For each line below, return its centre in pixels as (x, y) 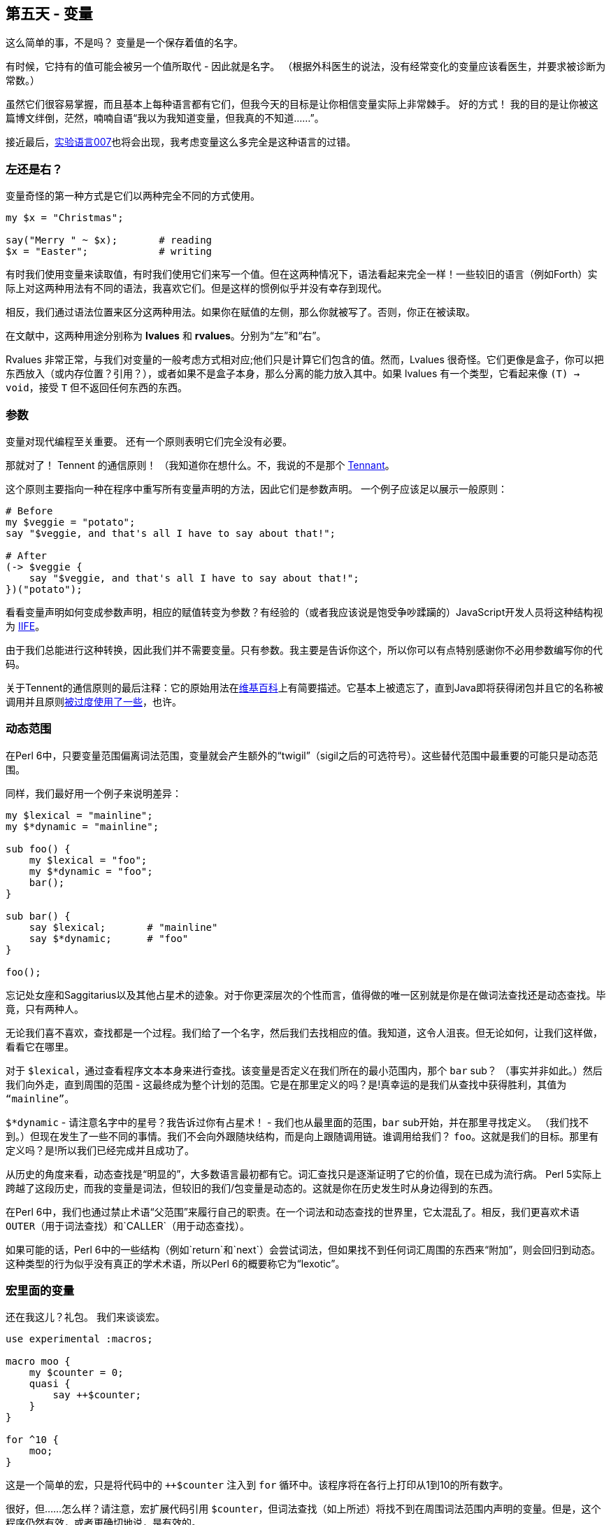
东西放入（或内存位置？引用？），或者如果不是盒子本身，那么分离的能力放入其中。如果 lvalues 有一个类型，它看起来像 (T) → (293, 374)
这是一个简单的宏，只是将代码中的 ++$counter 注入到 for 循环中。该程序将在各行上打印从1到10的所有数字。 (257, 1485)
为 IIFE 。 (26, 626)
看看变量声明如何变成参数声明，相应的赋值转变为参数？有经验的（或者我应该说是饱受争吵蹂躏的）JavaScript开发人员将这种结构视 (304, 612)
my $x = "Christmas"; (65, 218)
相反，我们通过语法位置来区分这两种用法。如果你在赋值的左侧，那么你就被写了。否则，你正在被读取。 (240, 312)
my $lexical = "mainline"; (79, 815)
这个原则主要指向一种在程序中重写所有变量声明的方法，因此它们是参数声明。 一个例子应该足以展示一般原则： (257, 489)
